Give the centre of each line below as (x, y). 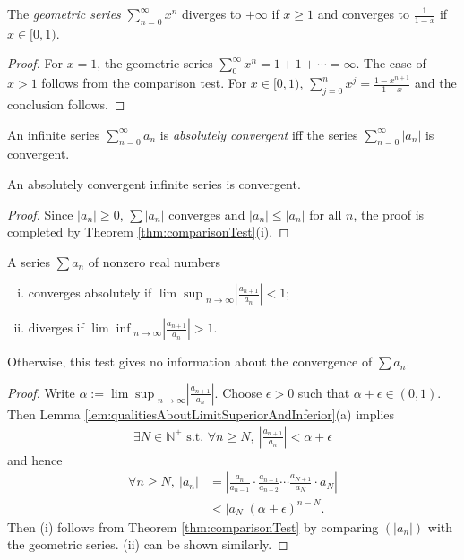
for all (326, 214)
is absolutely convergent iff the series (259, 134)
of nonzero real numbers (155, 261)
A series (29, 261)
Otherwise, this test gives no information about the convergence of (190, 362)
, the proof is (389, 214)
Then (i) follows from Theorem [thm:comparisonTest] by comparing (193, 526)
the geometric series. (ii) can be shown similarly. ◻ (148, 544)
